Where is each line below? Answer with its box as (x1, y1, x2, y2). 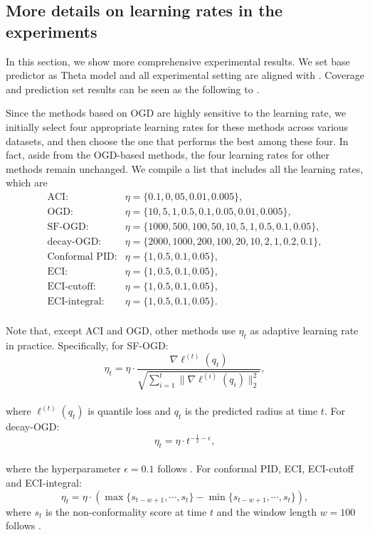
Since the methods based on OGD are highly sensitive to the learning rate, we (6, 105, 347, 120)
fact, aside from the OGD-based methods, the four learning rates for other (6, 147, 330, 162)
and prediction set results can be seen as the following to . (6, 81, 260, 96)
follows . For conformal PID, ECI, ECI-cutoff (157, 461, 354, 476)
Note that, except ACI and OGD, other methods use (6, 323, 236, 338)
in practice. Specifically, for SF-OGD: (6, 338, 169, 353)
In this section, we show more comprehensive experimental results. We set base (6, 53, 350, 68)
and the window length (216, 504, 317, 519)
